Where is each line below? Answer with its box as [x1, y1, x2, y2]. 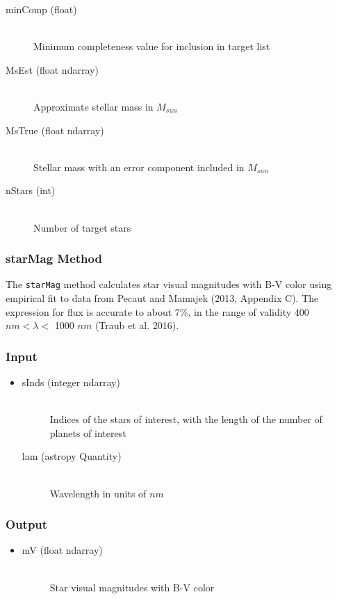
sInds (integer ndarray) [22, 375, 120, 389]
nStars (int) [6, 183, 56, 198]
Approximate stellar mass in [33, 99, 154, 113]
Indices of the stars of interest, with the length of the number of [49, 412, 322, 426]
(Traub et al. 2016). [94, 318, 179, 333]
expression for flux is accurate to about [6, 304, 172, 319]
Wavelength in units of [49, 486, 147, 500]
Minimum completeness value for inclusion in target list [33, 39, 270, 54]
